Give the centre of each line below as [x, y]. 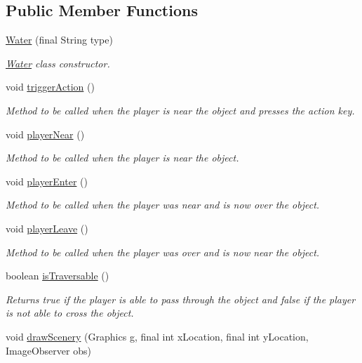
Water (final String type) [59, 40]
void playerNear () [45, 134]
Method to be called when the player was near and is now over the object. [163, 205]
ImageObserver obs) [48, 350]
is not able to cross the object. [70, 313]
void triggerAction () [50, 87]
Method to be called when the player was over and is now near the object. [163, 252]
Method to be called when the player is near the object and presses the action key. [180, 110]
